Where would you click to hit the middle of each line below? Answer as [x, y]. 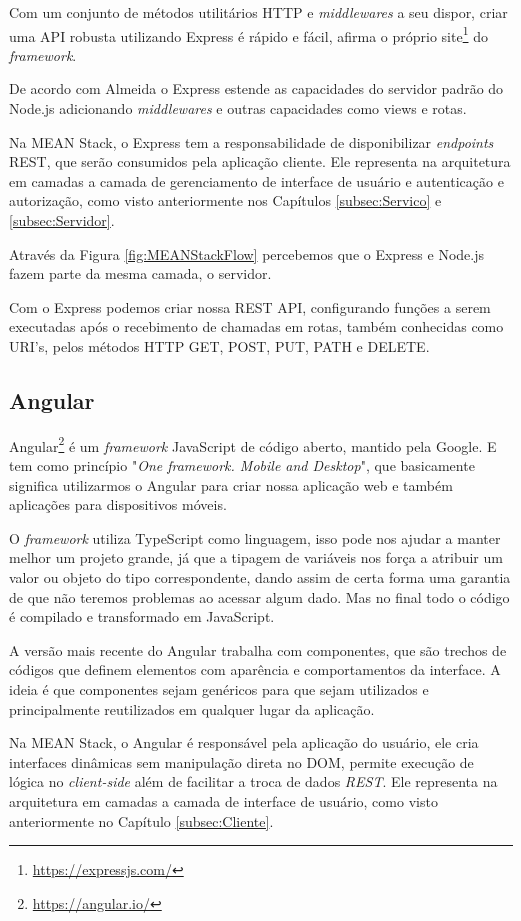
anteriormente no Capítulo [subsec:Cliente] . [141, 820]
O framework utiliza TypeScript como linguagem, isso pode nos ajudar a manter [255, 537]
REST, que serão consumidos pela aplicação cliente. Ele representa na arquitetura [260, 161]
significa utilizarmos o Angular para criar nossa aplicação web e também [231, 484]
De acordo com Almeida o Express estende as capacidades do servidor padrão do [256, 88]
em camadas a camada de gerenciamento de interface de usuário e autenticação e [256, 180]
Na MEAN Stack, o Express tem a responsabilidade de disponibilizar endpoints [251, 141]
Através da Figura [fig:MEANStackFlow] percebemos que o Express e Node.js [246, 253]
